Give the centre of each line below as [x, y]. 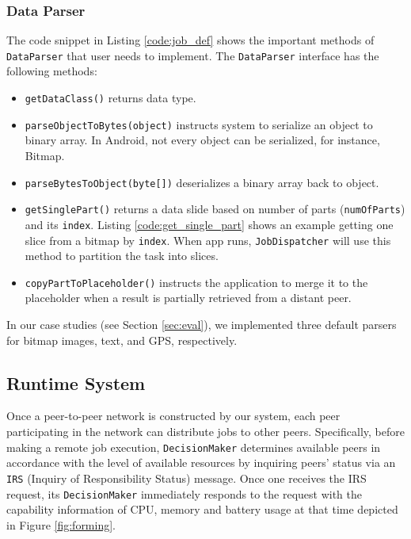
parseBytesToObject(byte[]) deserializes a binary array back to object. [202, 182]
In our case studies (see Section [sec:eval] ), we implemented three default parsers [202, 325]
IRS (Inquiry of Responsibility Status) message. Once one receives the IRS [186, 478]
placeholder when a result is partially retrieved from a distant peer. [188, 298]
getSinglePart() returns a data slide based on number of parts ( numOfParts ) [215, 209]
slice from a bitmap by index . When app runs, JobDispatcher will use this [208, 240]
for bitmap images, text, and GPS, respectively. [122, 340]
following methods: [52, 71]
